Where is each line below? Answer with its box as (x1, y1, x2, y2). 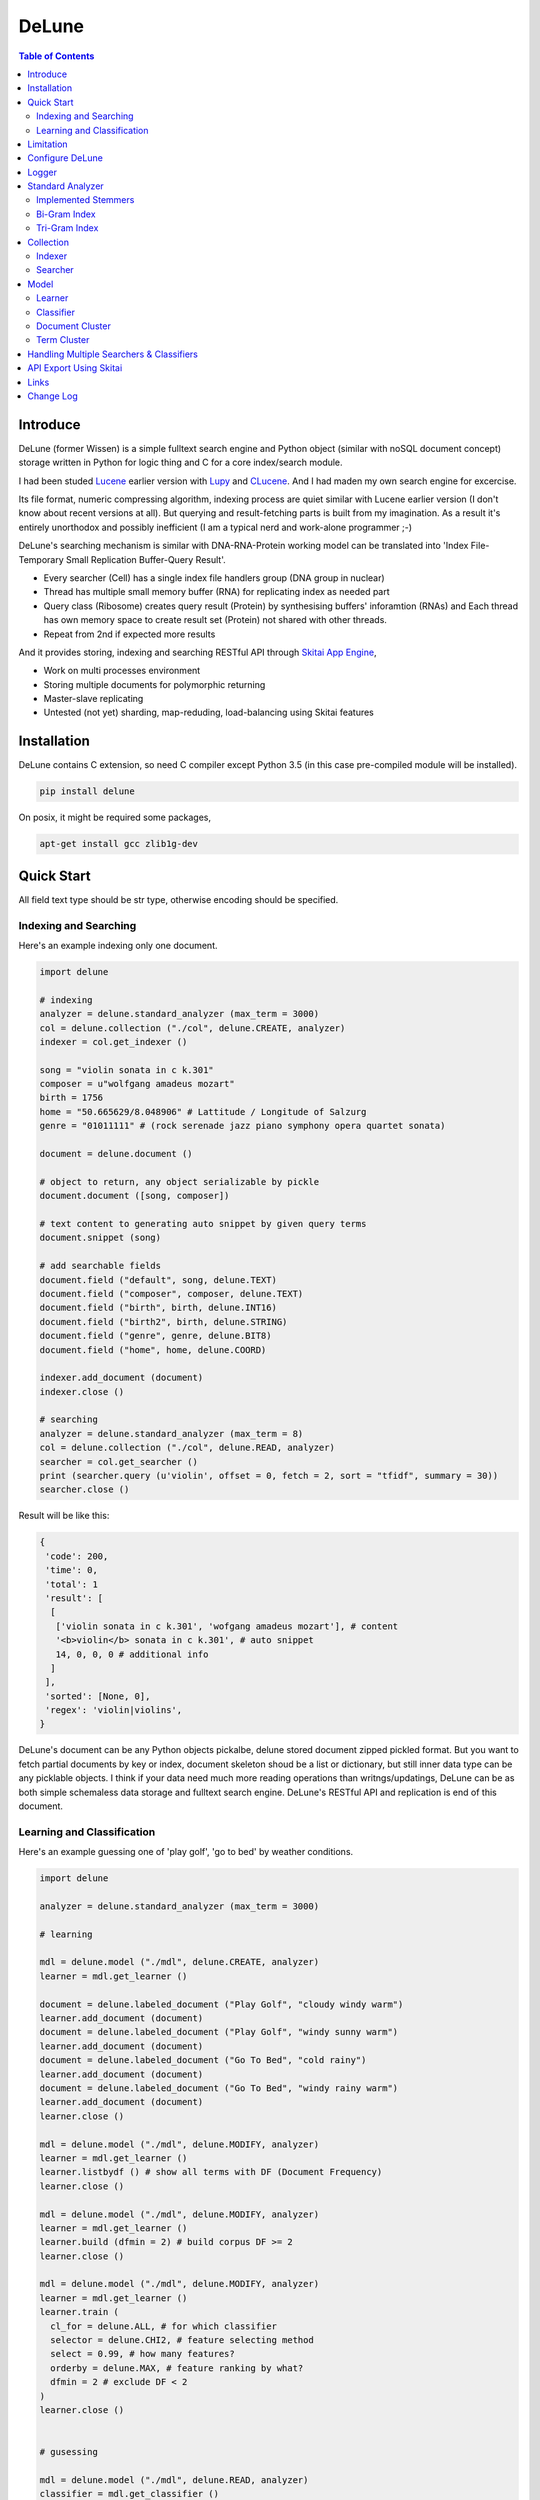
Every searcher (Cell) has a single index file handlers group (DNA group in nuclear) (43, 571, 385, 584)
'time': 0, (45, 1565, 99, 1576)
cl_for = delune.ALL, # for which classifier (50, 2320, 277, 2332)
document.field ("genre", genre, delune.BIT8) (39, 1330, 272, 1342)
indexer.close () (39, 1386, 125, 1397)
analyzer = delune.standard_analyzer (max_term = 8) (39, 1428, 304, 1439)
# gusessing (39, 2446, 99, 2458)
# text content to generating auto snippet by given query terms (39, 1218, 367, 1229)
